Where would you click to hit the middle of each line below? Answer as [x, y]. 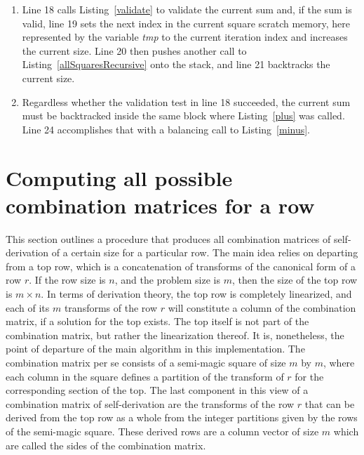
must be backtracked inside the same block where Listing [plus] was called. [183, 116]
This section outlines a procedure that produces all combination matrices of [168, 238]
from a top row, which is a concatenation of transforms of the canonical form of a [181, 266]
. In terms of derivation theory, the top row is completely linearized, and [196, 294]
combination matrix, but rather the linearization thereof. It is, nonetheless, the [175, 335]
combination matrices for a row [160, 205]
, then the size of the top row [295, 280]
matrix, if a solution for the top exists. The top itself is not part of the [157, 321]
